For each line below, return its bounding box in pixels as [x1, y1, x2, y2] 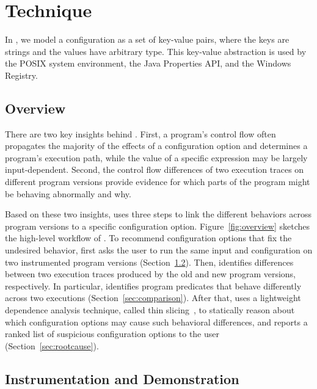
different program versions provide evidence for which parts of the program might [5, 175, 310, 188]
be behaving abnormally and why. [5, 187, 131, 200]
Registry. [5, 68, 38, 81]
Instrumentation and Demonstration [5, 369, 239, 388]
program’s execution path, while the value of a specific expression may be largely [5, 151, 308, 164]
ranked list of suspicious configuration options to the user [5, 327, 219, 340]
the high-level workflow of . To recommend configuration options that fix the [5, 231, 292, 244]
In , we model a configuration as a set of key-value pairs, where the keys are [5, 33, 290, 46]
